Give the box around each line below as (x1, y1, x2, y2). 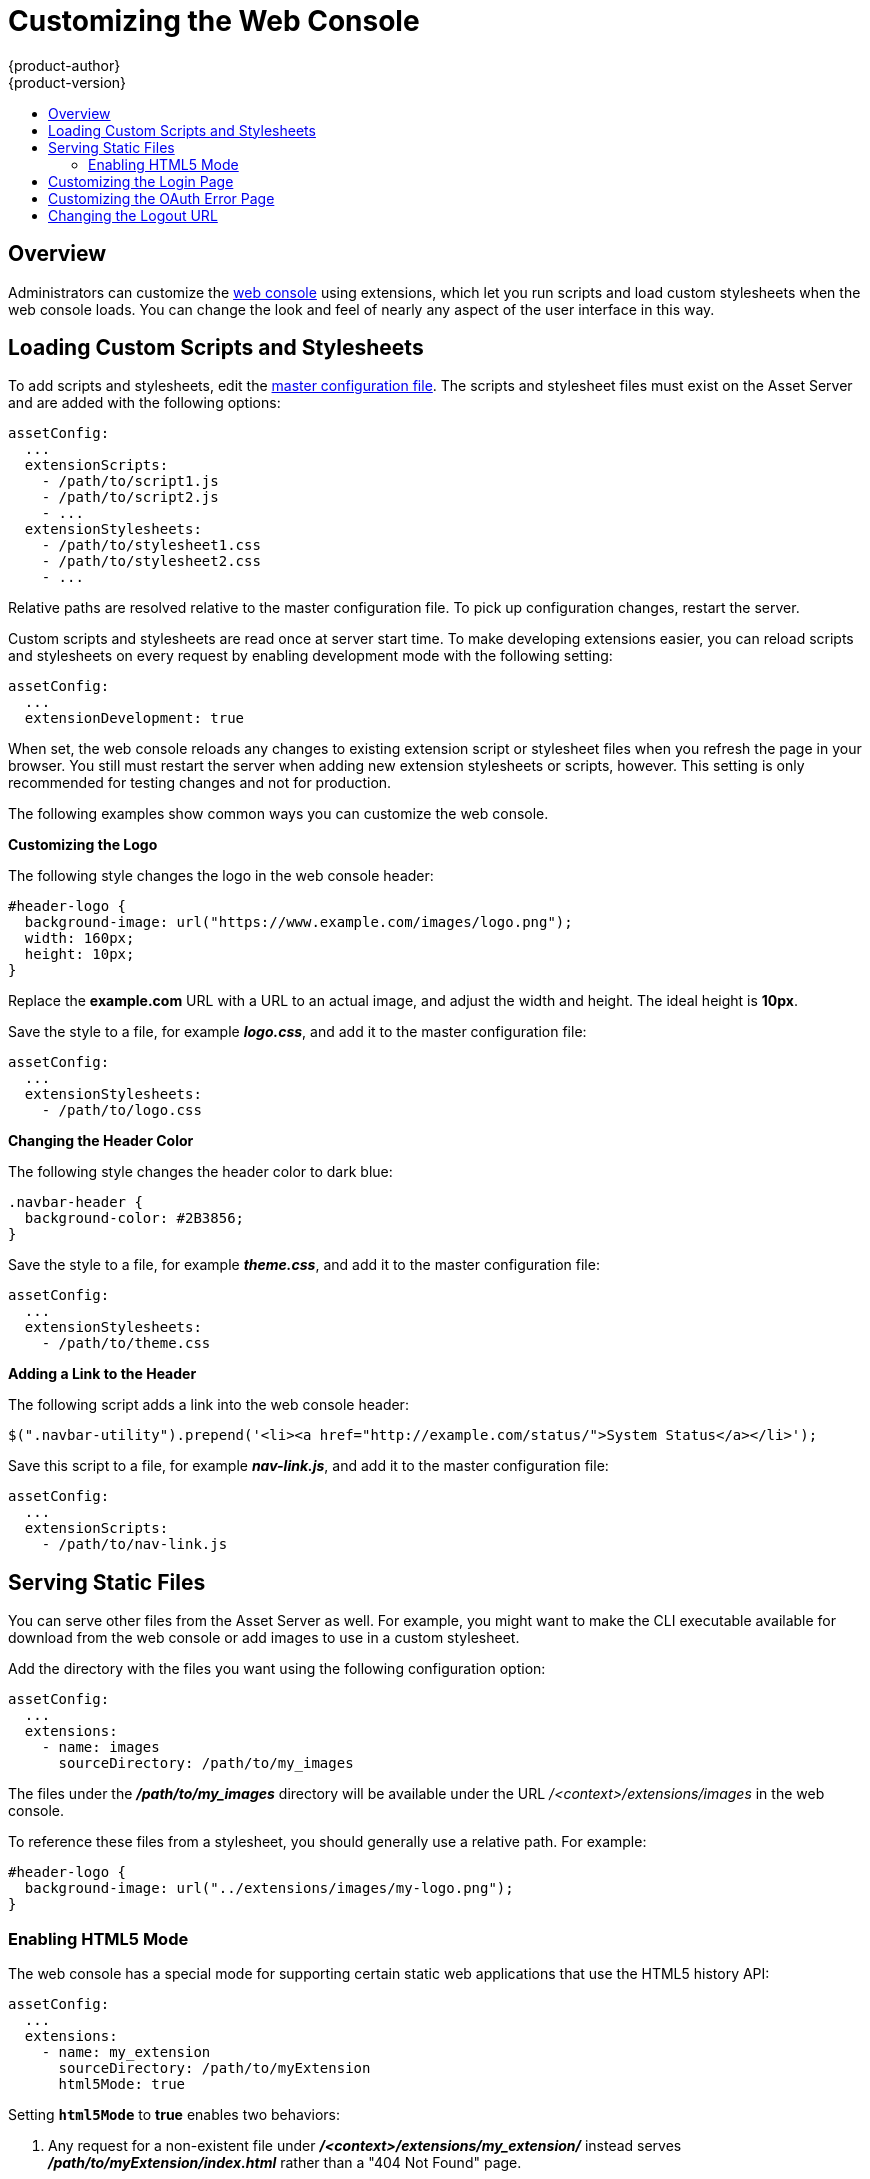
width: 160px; (24, 930, 135, 947)
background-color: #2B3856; (24, 1210, 245, 1227)
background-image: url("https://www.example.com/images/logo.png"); (24, 914, 573, 931)
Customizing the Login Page (48, 172, 234, 190)
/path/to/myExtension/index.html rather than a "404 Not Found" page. (48, 2154, 522, 2172)
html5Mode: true (58, 2076, 186, 2093)
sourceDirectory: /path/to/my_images (58, 1755, 354, 1772)
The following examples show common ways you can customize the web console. (8, 805, 549, 823)
